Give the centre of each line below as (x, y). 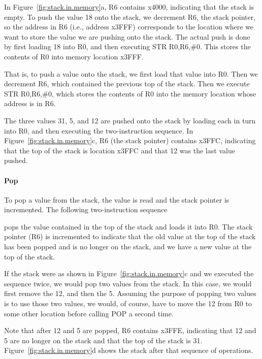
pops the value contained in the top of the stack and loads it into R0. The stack (128, 226)
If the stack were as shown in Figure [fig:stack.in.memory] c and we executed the (129, 273)
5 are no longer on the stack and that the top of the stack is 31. (103, 340)
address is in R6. (30, 103)
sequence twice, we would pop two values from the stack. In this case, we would (128, 283)
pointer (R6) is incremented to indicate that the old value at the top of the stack (130, 236)
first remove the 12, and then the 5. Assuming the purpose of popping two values (130, 293)
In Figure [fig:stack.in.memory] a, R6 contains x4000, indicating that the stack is (129, 7)
